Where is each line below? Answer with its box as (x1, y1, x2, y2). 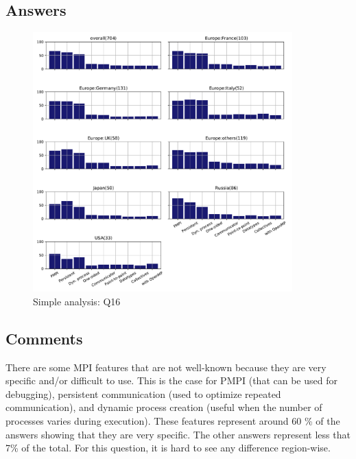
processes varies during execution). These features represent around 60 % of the (5, 413, 340, 427)
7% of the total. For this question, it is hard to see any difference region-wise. (5, 440, 331, 455)
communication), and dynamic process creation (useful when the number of (5, 400, 322, 414)
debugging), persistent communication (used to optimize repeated (5, 386, 281, 401)
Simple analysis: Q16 (33, 294, 121, 308)
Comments (5, 327, 83, 349)
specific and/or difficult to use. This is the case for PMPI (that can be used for (5, 373, 337, 388)
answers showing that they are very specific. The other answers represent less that (5, 427, 351, 441)
